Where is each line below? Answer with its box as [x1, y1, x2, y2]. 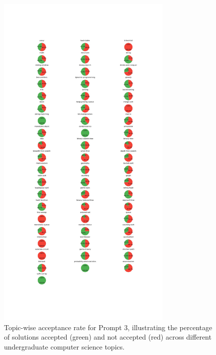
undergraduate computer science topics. [4, 341, 125, 352]
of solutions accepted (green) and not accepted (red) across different [4, 332, 212, 342]
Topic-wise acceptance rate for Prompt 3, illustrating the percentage [4, 322, 213, 332]
